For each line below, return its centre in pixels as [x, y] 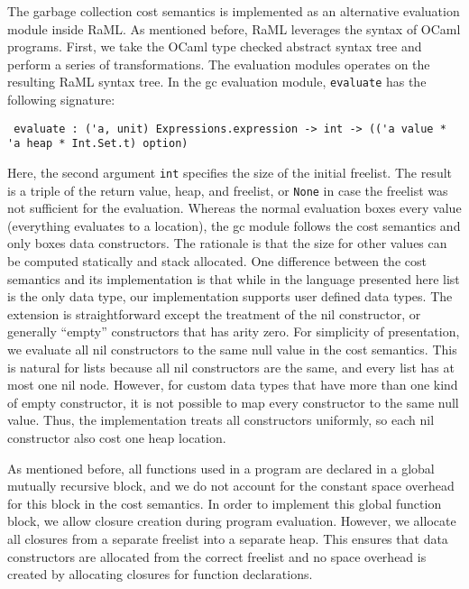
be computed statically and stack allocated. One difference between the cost [217, 261]
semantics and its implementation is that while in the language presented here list [234, 278]
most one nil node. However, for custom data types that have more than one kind [233, 385]
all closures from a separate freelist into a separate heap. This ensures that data [228, 538]
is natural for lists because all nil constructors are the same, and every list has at [231, 367]
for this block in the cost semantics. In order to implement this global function [225, 503]
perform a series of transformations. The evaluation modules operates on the [219, 64]
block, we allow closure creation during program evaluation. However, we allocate [232, 521]
